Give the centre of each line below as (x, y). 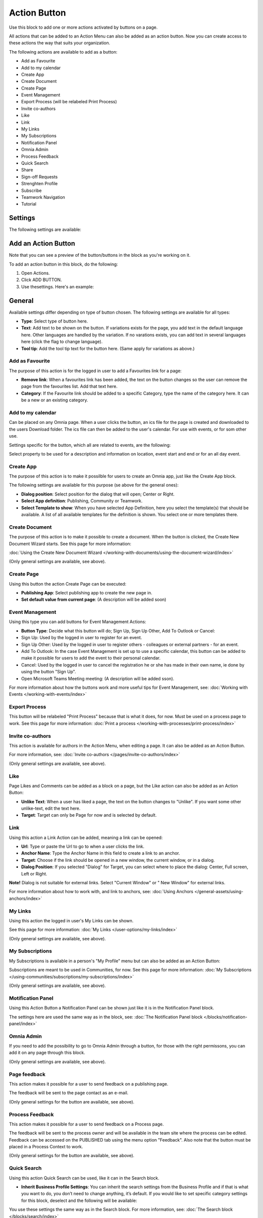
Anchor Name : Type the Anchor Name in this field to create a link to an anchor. (101, 853)
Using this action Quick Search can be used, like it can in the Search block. (84, 1178)
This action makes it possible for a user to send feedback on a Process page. (86, 1124)
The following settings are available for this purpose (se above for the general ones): (94, 485)
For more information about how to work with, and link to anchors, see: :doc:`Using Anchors (101, 892)
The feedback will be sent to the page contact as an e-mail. (69, 1093)
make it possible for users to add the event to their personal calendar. (91, 658)
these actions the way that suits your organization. (60, 43)
